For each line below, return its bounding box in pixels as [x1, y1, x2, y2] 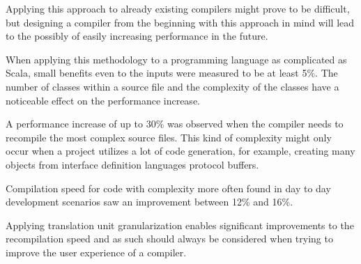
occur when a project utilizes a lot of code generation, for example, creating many [6, 143, 355, 158]
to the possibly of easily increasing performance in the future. [6, 29, 268, 43]
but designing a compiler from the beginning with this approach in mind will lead [6, 15, 355, 29]
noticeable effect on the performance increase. [6, 93, 200, 107]
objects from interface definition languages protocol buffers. [6, 157, 259, 171]
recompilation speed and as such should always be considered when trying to [6, 231, 333, 246]
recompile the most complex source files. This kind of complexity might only [6, 130, 332, 144]
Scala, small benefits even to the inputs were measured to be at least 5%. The [6, 65, 338, 80]
